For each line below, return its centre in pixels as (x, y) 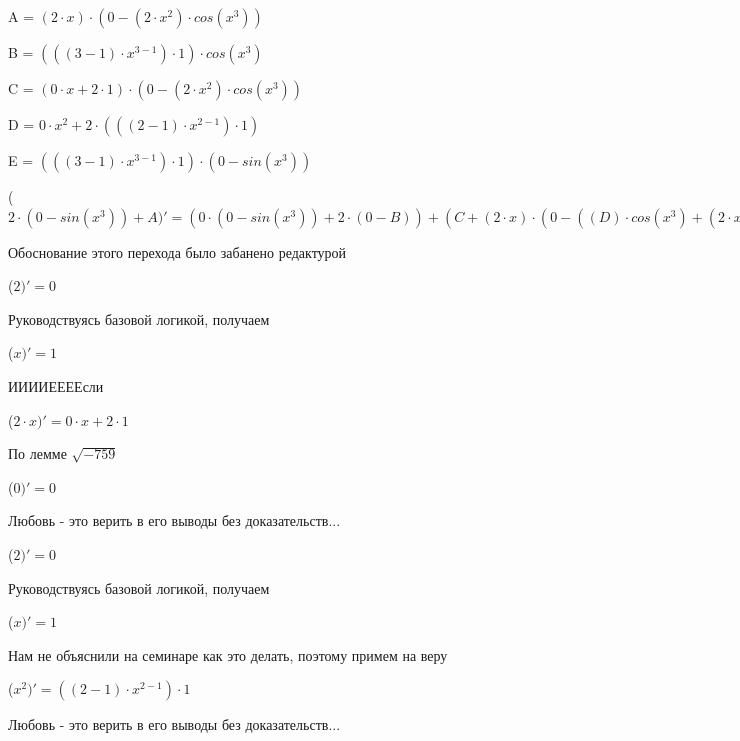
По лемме (37, 453)
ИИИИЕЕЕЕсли (56, 385)
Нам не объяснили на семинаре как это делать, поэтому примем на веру (228, 654)
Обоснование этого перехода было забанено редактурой (177, 251)
